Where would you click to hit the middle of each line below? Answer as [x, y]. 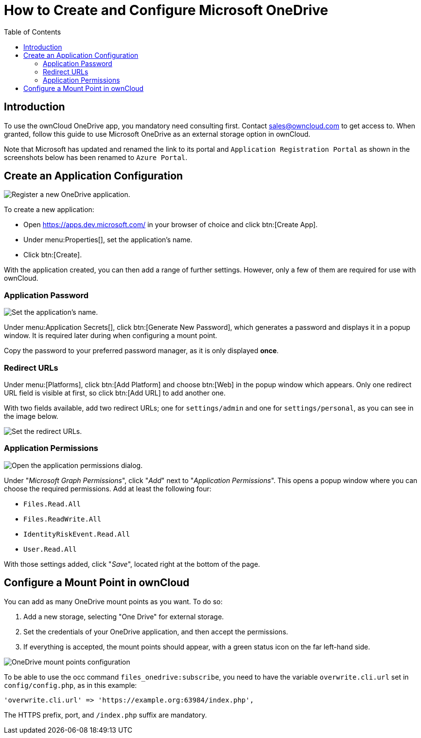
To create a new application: [49, 210]
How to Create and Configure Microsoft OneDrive [166, 10]
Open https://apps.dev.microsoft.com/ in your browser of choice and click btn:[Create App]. [171, 225]
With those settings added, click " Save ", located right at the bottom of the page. [132, 564]
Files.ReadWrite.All [62, 519]
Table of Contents [33, 32]
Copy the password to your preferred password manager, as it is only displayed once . [141, 351]
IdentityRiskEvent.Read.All [77, 534]
